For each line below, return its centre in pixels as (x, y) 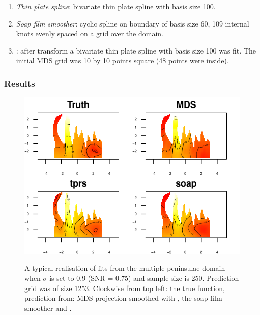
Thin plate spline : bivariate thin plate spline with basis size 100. (116, 6)
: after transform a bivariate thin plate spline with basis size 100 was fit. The (136, 50)
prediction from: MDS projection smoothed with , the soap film (123, 298)
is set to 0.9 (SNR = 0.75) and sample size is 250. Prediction (144, 278)
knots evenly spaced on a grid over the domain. (90, 33)
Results (20, 83)
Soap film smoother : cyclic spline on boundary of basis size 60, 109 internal (133, 23)
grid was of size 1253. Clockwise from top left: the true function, (125, 288)
